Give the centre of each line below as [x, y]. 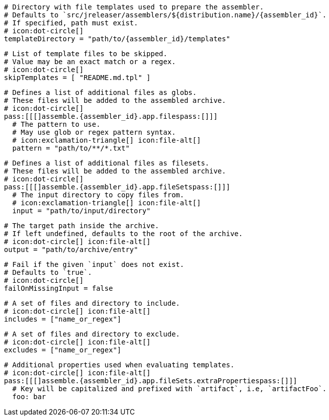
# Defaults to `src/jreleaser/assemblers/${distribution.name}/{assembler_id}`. [165, 15]
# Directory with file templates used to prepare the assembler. [134, 7]
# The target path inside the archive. [82, 226]
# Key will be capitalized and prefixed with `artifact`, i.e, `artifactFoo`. [169, 389]
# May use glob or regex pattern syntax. [94, 132]
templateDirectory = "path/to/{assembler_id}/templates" [117, 39]
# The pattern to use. [56, 124]
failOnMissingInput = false [59, 288]
